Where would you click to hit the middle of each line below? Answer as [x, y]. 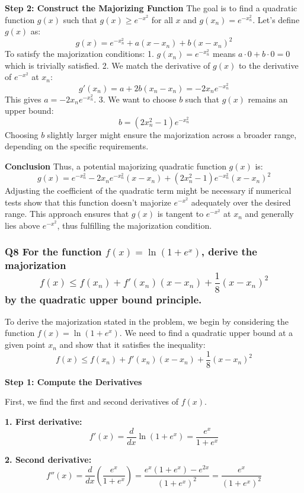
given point [25, 345]
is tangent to [180, 214]
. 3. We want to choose [135, 99]
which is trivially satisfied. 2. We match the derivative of [108, 65]
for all [162, 19]
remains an [268, 99]
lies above [23, 225]
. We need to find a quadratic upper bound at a [206, 333]
